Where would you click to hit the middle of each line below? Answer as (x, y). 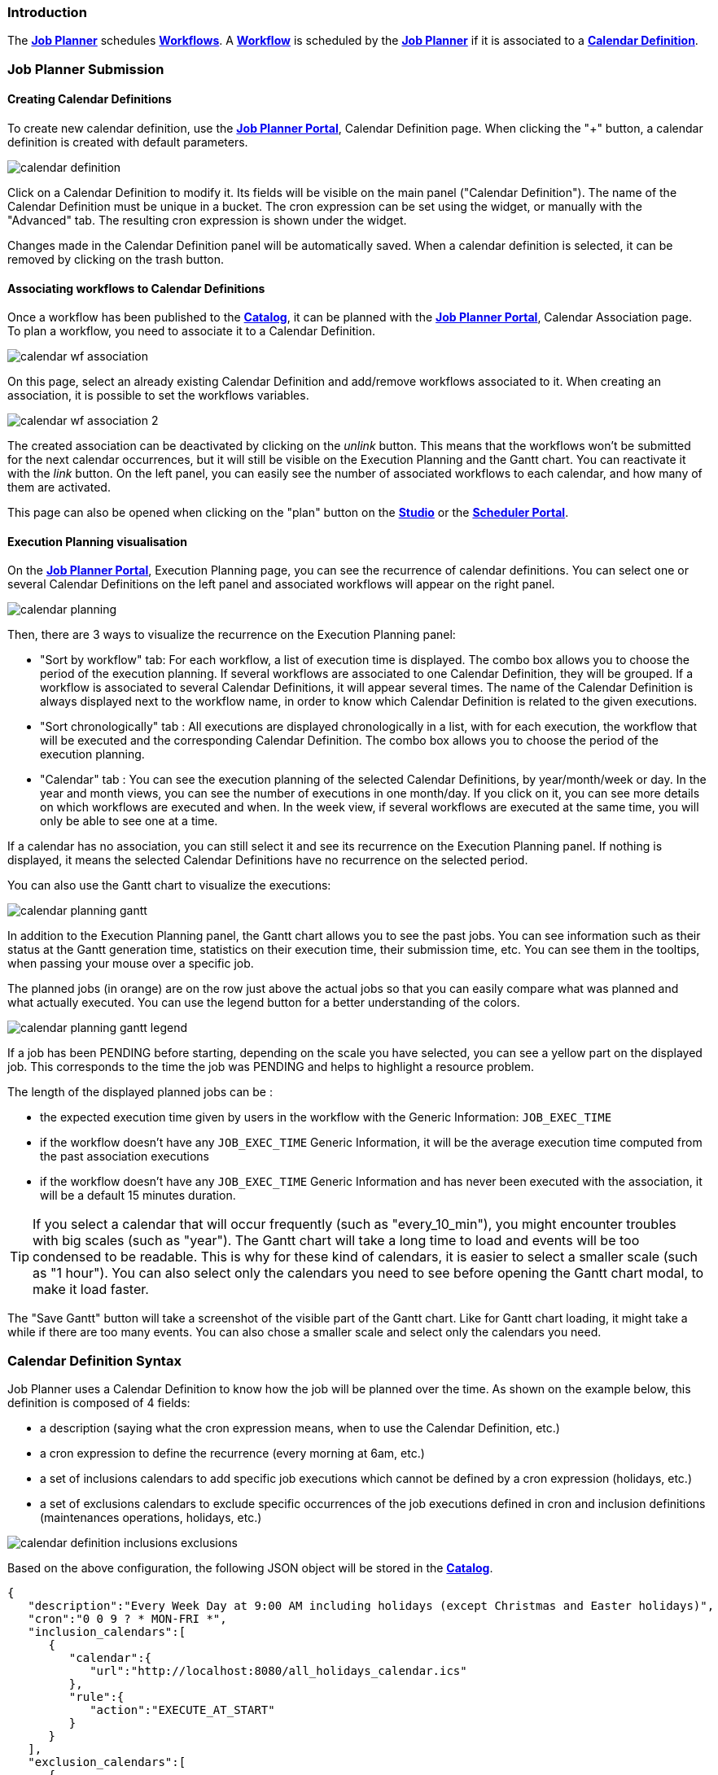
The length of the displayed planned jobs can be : (140, 1092)
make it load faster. (91, 1290)
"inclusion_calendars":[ (107, 1632)
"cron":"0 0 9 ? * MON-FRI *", (127, 1619)
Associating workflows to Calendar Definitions (136, 288)
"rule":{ (96, 1697)
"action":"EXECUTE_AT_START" (182, 1710)
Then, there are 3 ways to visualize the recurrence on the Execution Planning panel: (232, 635)
